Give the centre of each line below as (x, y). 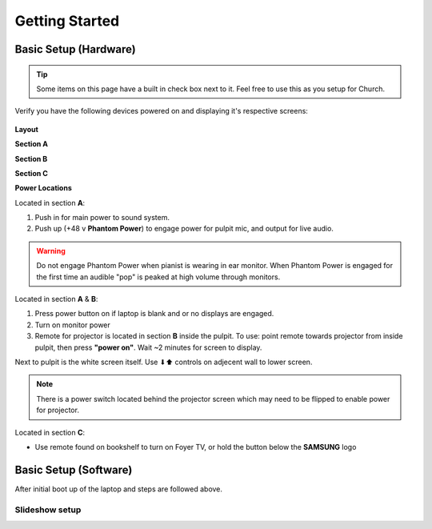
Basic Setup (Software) (74, 469)
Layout (27, 129)
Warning (51, 250)
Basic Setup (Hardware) (75, 49)
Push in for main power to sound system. (102, 218)
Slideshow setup (48, 510)
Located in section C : (50, 432)
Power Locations (43, 188)
